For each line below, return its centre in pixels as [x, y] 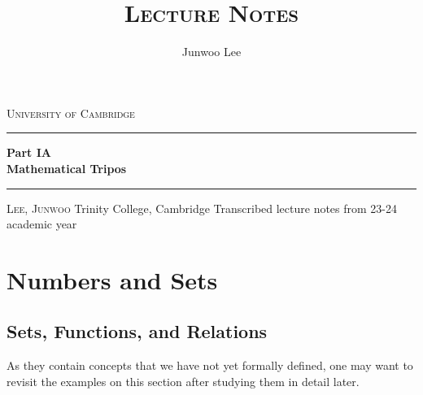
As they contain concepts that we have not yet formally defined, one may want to [210, 365]
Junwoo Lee [211, 52]
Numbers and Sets [112, 279]
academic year [42, 224]
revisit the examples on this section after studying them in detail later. [183, 381]
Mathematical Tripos [67, 168]
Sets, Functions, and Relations [137, 331]
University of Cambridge [71, 113]
